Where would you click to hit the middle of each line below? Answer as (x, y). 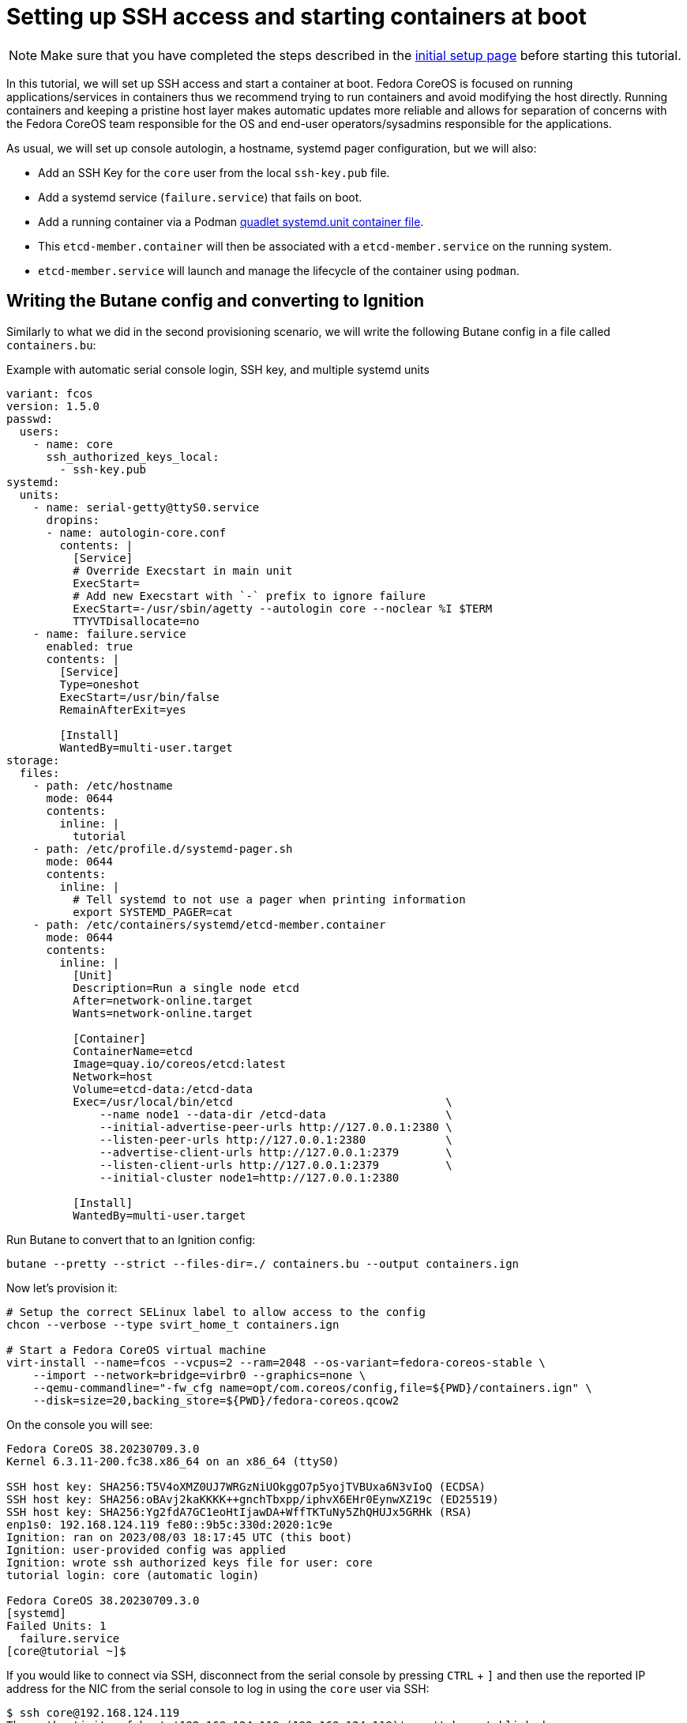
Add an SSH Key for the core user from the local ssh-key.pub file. (214, 172)
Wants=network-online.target (163, 1013)
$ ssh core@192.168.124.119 (93, 1712)
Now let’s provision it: (62, 1288)
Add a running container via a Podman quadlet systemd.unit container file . (231, 221)
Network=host (113, 1076)
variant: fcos (50, 393)
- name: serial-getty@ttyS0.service (146, 507)
